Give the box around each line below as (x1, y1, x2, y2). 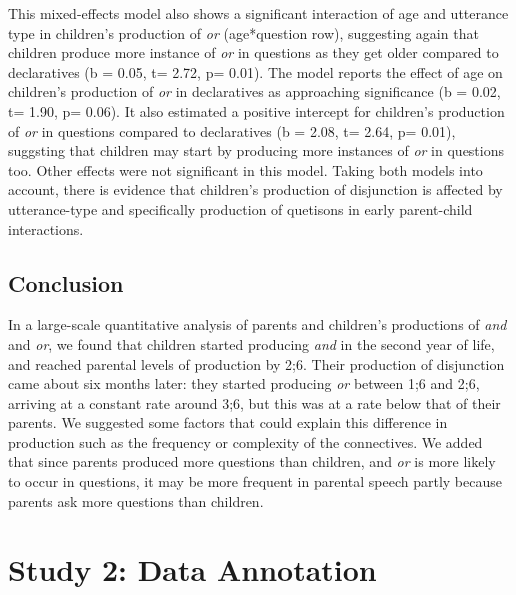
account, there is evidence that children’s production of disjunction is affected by (8, 179, 503, 200)
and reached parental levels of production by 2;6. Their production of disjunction (8, 353, 505, 374)
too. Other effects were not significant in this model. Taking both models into (8, 159, 483, 180)
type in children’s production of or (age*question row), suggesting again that (8, 22, 479, 43)
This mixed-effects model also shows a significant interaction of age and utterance (8, 3, 509, 23)
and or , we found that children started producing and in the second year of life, (8, 333, 495, 354)
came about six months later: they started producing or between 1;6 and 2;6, (8, 373, 480, 394)
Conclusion (8, 267, 124, 298)
